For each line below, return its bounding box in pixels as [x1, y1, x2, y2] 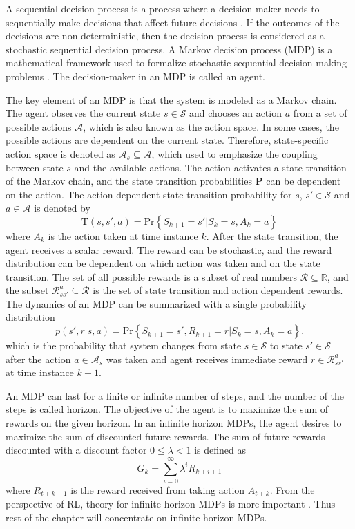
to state [269, 338, 303, 353]
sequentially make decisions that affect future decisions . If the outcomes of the [6, 15, 340, 29]
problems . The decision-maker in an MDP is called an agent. [6, 68, 265, 83]
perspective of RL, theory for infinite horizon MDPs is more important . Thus [6, 496, 336, 511]
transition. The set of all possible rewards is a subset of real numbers [6, 269, 298, 284]
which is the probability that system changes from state [6, 338, 242, 353]
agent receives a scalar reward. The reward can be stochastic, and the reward [6, 242, 332, 257]
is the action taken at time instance [48, 228, 198, 243]
